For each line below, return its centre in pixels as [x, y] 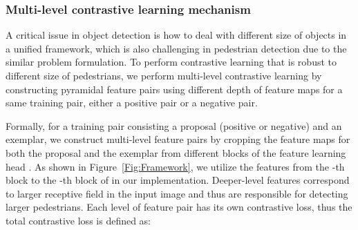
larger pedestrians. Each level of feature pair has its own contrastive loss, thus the [179, 207]
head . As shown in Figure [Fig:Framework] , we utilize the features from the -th [175, 166]
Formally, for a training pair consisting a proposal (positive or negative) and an [174, 125]
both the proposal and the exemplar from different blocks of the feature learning [176, 152]
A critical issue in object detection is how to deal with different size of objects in [176, 35]
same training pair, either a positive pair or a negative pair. [132, 103]
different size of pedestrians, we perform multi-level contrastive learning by [164, 75]
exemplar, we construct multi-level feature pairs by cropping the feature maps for [178, 139]
